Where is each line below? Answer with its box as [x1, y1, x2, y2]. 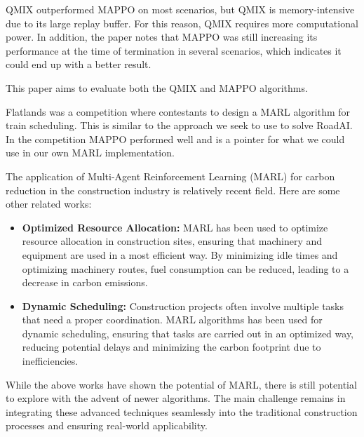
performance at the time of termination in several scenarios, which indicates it [6, 43, 342, 58]
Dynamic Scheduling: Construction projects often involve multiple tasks [22, 298, 344, 313]
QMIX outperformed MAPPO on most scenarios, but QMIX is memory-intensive [6, 2, 355, 16]
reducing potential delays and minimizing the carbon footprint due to [22, 339, 321, 354]
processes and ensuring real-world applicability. [6, 418, 208, 433]
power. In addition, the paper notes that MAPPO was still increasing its [6, 29, 318, 44]
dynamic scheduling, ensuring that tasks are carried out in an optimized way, [22, 325, 354, 340]
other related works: [6, 196, 92, 211]
